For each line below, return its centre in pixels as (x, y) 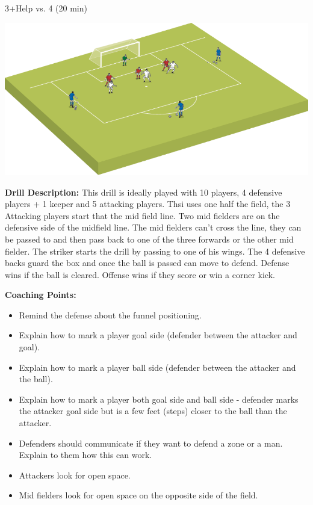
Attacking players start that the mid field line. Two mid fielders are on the (142, 215)
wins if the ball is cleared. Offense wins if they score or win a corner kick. (140, 274)
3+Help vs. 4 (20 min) (46, 8)
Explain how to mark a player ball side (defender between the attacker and (157, 367)
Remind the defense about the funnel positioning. (110, 314)
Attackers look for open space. (75, 475)
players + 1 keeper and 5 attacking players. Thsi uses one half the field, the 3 (148, 204)
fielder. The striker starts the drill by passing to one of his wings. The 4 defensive (155, 251)
